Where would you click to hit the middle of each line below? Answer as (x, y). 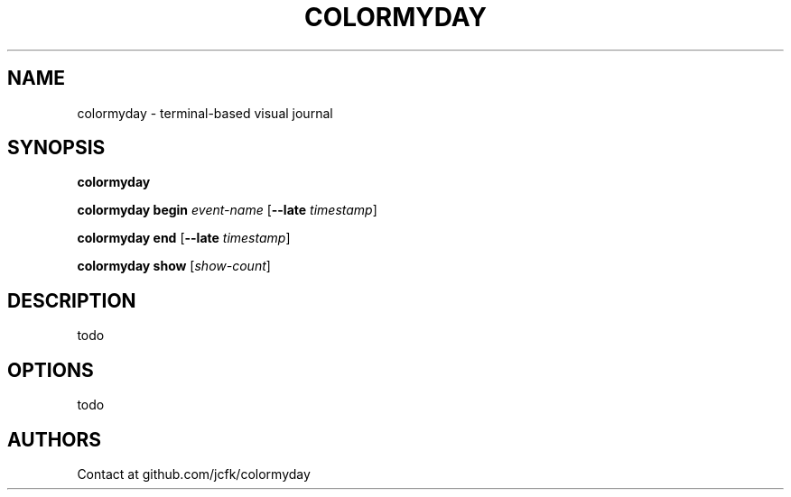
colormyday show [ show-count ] (174, 266)
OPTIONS (51, 370)
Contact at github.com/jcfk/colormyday (194, 474)
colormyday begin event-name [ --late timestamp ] (227, 210)
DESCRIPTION (72, 300)
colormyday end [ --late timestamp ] (184, 238)
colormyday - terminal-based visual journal (205, 113)
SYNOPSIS (56, 148)
